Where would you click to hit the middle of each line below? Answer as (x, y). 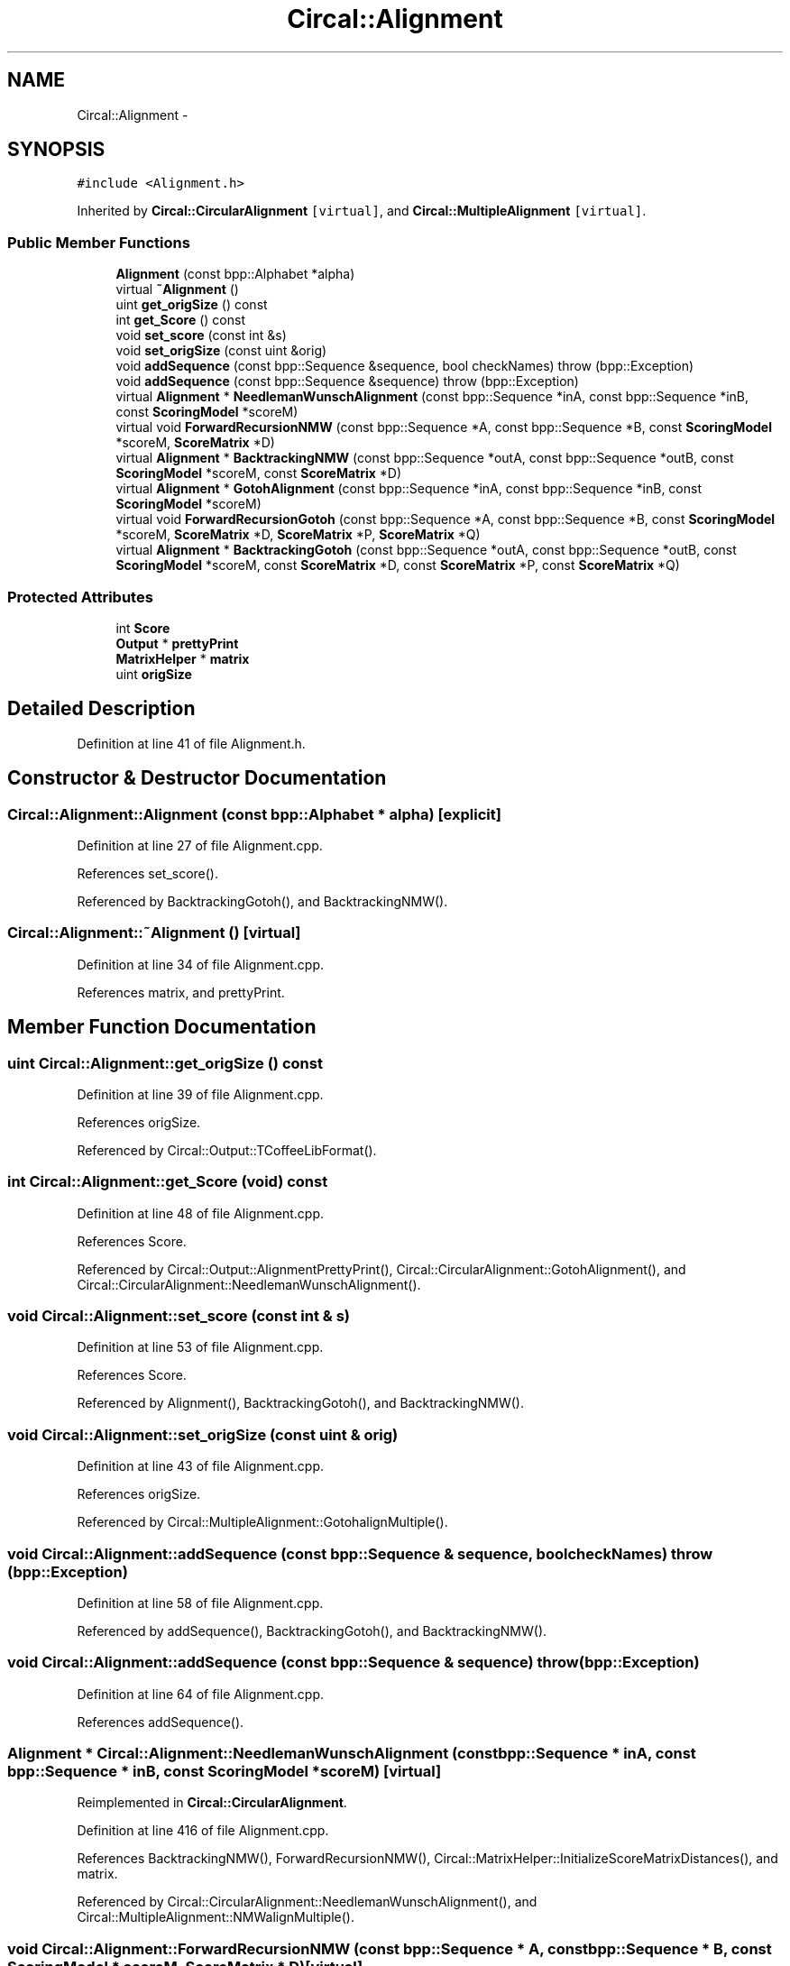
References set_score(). (147, 873)
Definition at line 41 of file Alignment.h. (191, 743)
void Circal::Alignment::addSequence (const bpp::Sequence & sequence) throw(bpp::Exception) (354, 1663)
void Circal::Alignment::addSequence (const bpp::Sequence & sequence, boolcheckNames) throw (360, 1553)
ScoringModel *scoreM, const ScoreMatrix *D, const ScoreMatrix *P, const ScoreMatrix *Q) (398, 565)
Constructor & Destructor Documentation (197, 778)
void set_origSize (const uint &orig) (221, 351)
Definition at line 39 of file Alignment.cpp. (200, 1094)
